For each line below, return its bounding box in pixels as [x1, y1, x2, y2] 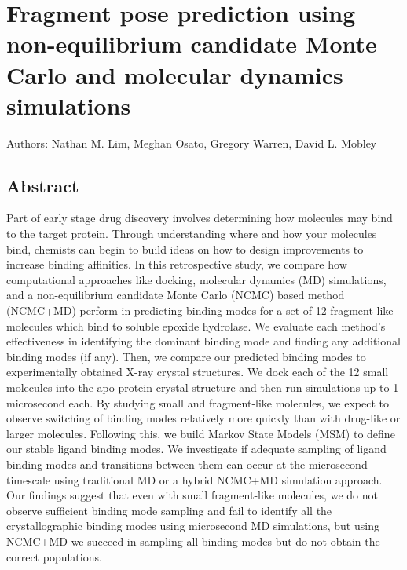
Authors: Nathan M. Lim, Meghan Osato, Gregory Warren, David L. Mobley [6, 134, 377, 151]
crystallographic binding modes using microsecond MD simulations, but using [6, 517, 379, 534]
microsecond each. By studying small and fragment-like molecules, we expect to [6, 394, 390, 411]
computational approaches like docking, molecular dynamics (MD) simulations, [6, 271, 387, 287]
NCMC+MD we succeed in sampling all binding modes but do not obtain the [6, 532, 380, 549]
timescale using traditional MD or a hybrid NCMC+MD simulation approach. [6, 471, 383, 488]
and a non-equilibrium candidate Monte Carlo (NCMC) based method [6, 287, 345, 303]
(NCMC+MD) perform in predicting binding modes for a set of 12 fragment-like [6, 302, 394, 319]
